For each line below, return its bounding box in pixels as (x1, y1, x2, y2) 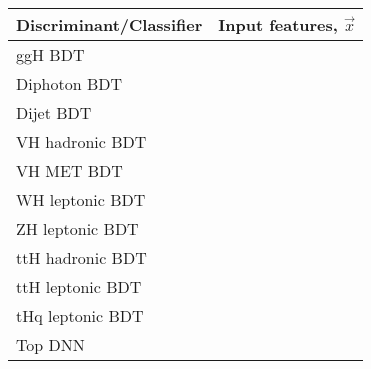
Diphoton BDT (16, 72, 123, 95)
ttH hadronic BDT (16, 246, 147, 269)
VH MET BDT (16, 159, 123, 182)
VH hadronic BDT (16, 130, 147, 153)
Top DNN (16, 333, 85, 356)
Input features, (218, 13, 338, 36)
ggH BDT (16, 43, 85, 66)
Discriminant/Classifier (16, 13, 203, 36)
